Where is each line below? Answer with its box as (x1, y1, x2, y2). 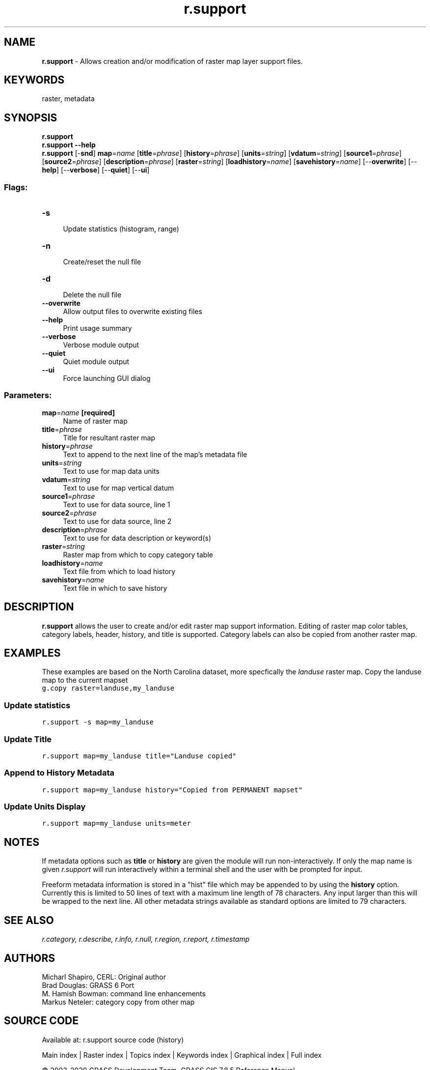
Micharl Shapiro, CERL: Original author (42, 973, 166, 981)
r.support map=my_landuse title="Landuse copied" (42, 752, 237, 760)
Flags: (4, 182, 28, 192)
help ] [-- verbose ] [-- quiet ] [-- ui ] (42, 166, 150, 174)
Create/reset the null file (63, 258, 141, 266)
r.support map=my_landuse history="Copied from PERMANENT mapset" (42, 785, 303, 794)
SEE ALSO (4, 914, 54, 926)
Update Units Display (4, 802, 86, 812)
